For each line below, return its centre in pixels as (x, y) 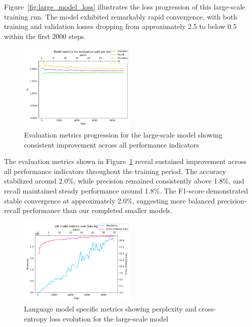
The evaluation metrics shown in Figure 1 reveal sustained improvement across (125, 161)
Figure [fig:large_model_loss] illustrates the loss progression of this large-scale (125, 6)
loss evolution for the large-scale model (109, 318)
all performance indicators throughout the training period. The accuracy (115, 171)
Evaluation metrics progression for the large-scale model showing (123, 134)
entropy (36, 318)
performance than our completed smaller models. (97, 210)
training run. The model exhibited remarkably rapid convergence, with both (121, 16)
